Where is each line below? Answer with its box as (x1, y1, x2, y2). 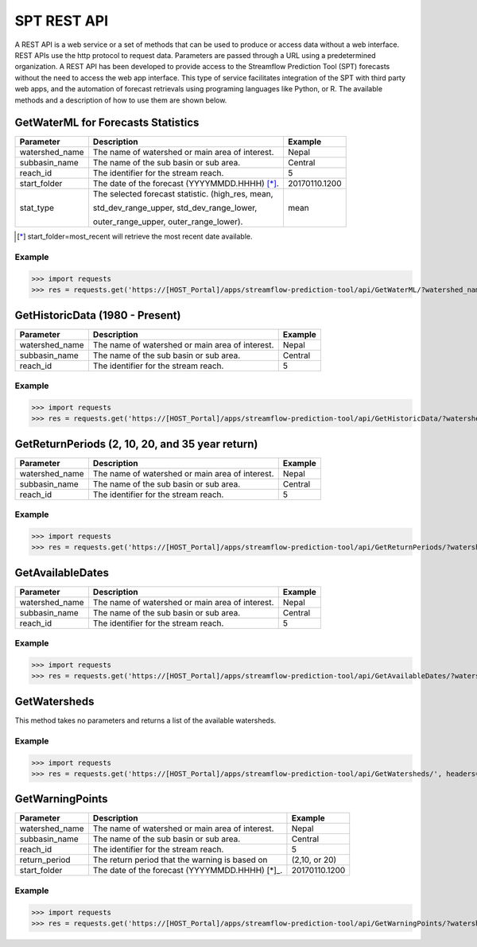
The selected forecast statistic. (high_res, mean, (92, 188, 273, 200)
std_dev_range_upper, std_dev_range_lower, (92, 203, 258, 214)
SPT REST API (14, 12, 109, 29)
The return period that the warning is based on (92, 855, 268, 866)
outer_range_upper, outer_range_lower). (92, 216, 243, 227)
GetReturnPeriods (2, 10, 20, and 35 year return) (14, 437, 258, 451)
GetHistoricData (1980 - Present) (14, 309, 181, 322)
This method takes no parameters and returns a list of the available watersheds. (14, 716, 277, 725)
